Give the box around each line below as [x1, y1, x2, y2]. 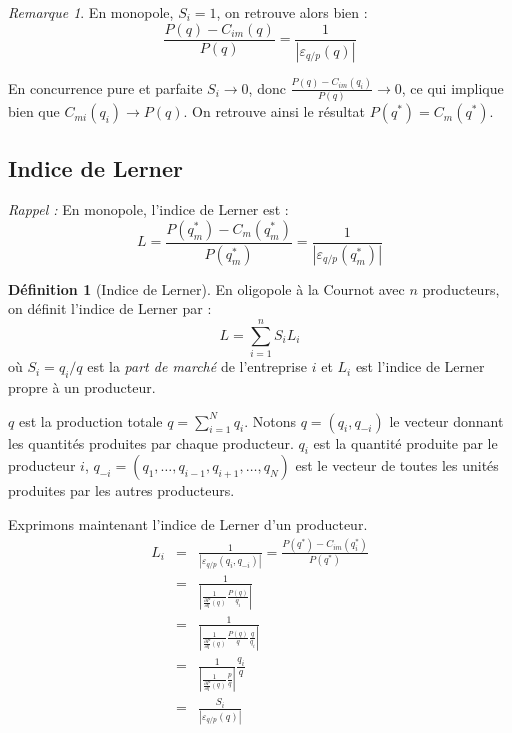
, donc [248, 77, 286, 98]
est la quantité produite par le [313, 432, 498, 453]
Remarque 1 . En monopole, [8, 2, 174, 22]
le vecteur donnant [389, 410, 504, 431]
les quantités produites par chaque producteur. [8, 432, 294, 453]
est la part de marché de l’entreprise [87, 356, 307, 377]
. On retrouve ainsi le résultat [183, 101, 366, 122]
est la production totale [18, 410, 163, 431]
